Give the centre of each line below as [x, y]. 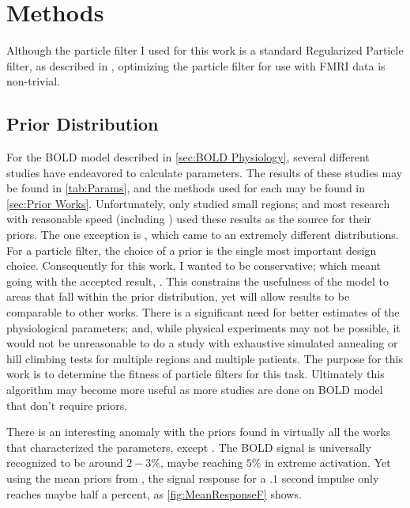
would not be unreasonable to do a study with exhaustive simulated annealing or [202, 343]
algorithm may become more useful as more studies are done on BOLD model [195, 390]
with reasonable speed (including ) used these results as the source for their [189, 219]
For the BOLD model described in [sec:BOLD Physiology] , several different [188, 157]
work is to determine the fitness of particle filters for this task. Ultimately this [196, 374]
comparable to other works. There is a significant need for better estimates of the [203, 312]
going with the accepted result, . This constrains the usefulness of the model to [197, 281]
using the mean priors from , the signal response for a [136, 478]
